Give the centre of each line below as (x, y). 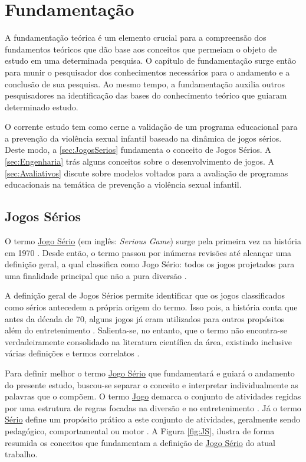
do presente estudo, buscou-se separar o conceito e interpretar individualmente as (152, 384)
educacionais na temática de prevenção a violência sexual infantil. (123, 184)
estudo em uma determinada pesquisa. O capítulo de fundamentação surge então (150, 60)
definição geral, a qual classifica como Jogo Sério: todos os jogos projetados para (150, 264)
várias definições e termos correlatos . (72, 353)
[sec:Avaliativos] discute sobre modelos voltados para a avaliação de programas (147, 173)
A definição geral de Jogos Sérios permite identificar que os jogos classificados (145, 295)
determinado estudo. (42, 107)
